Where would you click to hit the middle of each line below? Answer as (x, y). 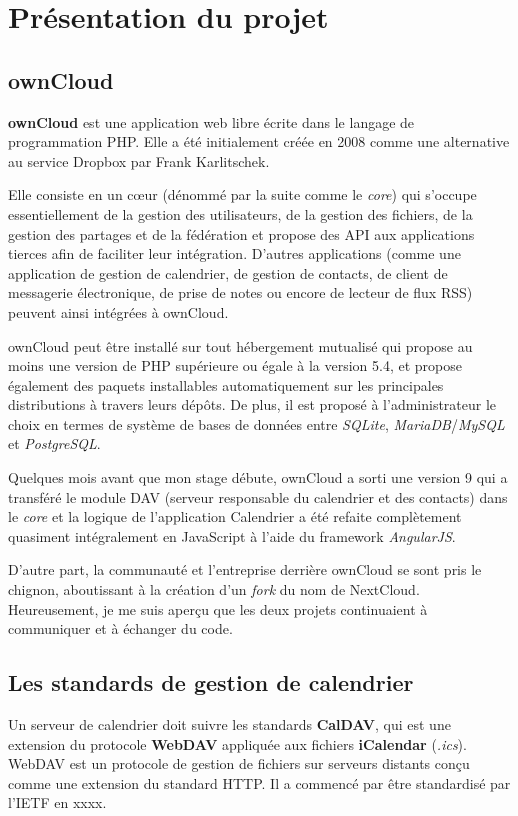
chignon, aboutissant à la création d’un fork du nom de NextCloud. (214, 589)
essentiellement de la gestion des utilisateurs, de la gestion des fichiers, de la (240, 213)
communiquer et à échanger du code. (120, 628)
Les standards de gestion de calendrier (211, 682)
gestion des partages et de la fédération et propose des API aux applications (241, 233)
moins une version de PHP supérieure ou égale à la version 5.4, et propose (235, 365)
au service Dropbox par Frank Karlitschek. (139, 160)
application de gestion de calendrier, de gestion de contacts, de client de (228, 272)
